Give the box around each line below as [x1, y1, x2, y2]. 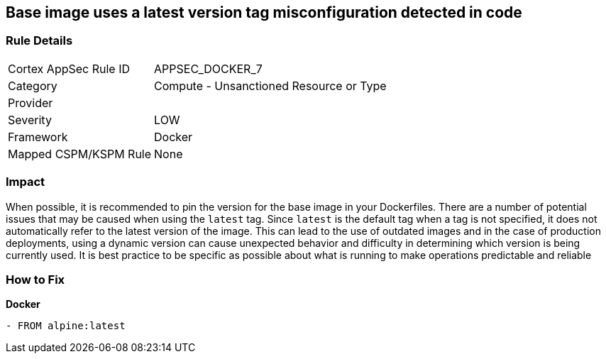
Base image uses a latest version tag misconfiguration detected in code [6, 4, 522, 21]
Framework [8, 129, 68, 144]
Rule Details [6, 33, 73, 48]
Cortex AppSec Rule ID [8, 61, 131, 76]
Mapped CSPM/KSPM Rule [8, 146, 152, 161]
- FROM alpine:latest [6, 320, 126, 332]
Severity [8, 112, 52, 127]
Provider [8, 95, 53, 110]
